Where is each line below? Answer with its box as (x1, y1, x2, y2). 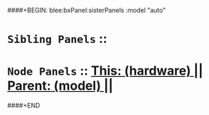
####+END (7, 102, 40, 110)
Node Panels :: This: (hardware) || (7, 63, 203, 79)
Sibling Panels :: (7, 31, 107, 47)
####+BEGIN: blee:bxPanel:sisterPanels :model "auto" (7, 6, 166, 14)
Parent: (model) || (7, 78, 114, 94)
